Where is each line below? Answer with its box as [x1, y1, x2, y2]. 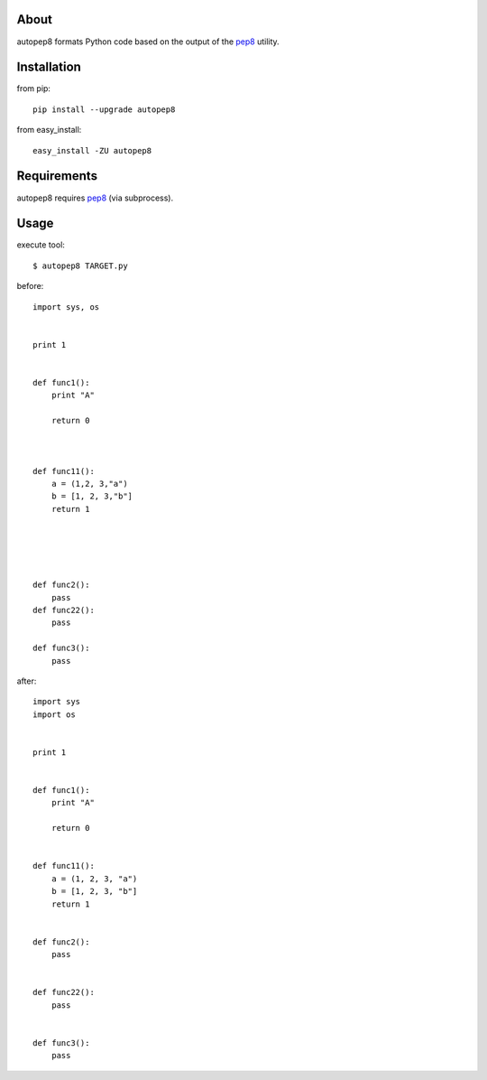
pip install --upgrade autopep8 [32, 104, 176, 115]
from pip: [16, 83, 51, 94]
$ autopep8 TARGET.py [32, 260, 128, 271]
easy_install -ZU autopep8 [32, 145, 152, 155]
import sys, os [32, 302, 100, 312]
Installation [16, 60, 81, 75]
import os [32, 709, 76, 720]
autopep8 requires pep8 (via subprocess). [16, 192, 174, 203]
